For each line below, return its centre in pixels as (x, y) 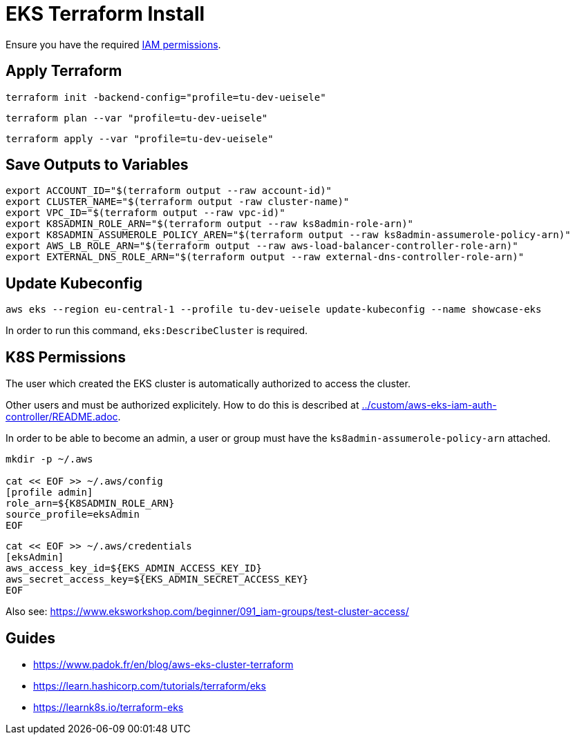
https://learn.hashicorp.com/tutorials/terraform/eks (150, 685)
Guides (31, 638)
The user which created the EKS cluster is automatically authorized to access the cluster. (208, 384)
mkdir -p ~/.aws (49, 459)
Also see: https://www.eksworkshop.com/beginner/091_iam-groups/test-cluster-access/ (207, 612)
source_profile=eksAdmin (73, 515)
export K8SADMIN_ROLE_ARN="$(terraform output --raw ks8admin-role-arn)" (210, 224)
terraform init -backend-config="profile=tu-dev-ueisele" (166, 97)
